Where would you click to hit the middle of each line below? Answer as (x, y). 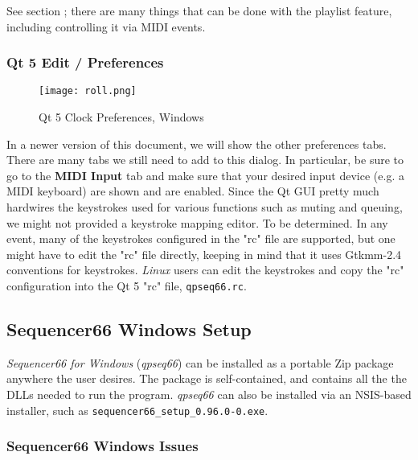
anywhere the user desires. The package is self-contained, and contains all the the (207, 378)
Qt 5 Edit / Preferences (85, 62)
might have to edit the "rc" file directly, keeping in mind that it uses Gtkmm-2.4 (204, 254)
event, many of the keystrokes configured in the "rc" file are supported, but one (201, 238)
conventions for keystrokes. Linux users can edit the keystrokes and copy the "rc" (205, 270)
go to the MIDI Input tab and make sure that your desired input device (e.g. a (205, 175)
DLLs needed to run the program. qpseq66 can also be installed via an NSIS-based (209, 394)
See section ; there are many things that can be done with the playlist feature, (199, 10)
